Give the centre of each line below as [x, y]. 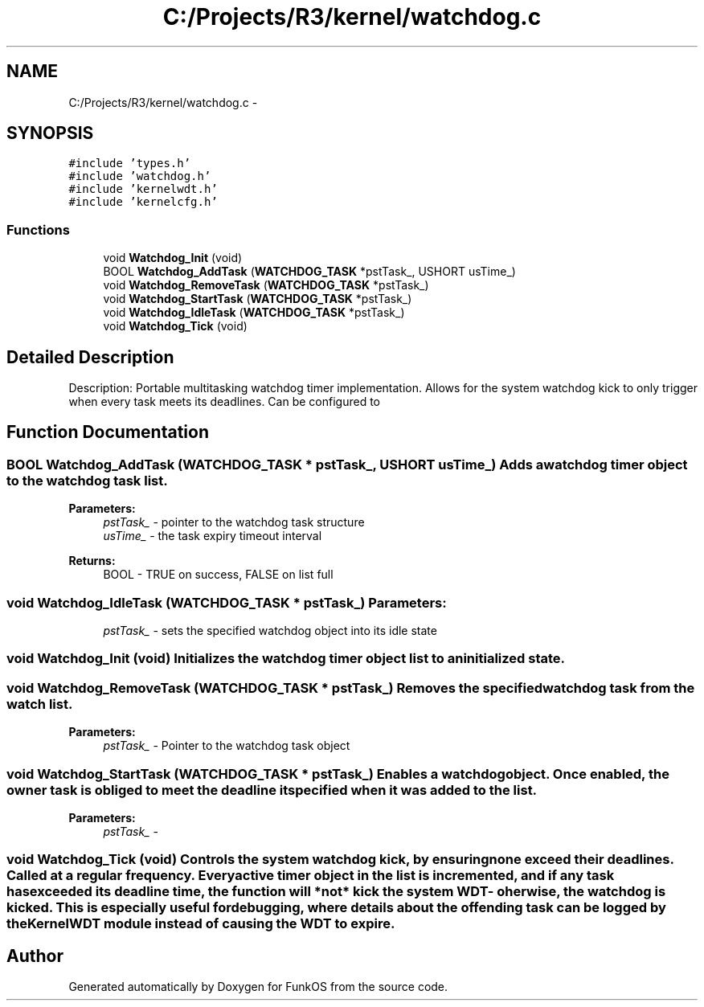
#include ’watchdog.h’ [140, 176]
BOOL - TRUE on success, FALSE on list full [218, 575]
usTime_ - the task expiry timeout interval [213, 536]
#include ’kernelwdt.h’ [143, 189]
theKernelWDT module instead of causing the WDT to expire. [201, 924]
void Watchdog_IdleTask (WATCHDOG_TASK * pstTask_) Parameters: [227, 602]
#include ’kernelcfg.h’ [143, 202]
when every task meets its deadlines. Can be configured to [224, 402]
